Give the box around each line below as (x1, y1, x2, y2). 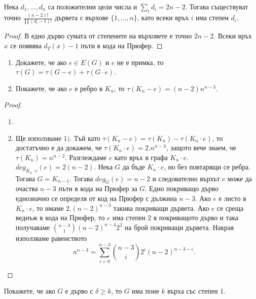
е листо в (219, 193, 247, 203)
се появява (10, 40, 42, 51)
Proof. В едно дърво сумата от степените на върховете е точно (4, 31, 192, 41)
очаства (15, 183, 38, 194)
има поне (132, 286, 159, 296)
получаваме (15, 222, 50, 232)
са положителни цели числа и (48, 1, 137, 11)
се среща (217, 202, 244, 213)
